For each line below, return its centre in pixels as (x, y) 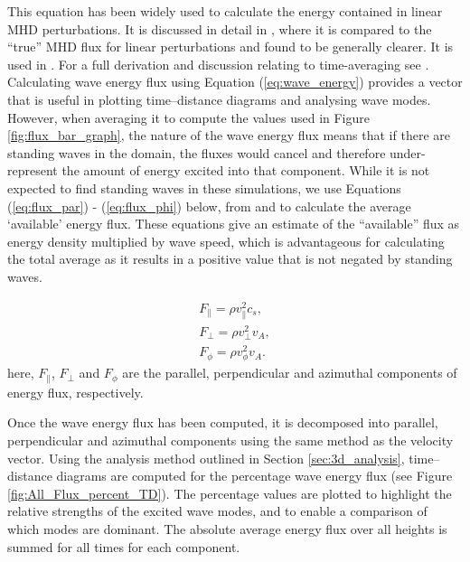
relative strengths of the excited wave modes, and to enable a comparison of (217, 511)
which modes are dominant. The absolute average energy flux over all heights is (227, 528)
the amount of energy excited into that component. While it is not (246, 170)
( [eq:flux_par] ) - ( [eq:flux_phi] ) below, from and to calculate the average (209, 206)
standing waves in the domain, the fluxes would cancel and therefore (197, 152)
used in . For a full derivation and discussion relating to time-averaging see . (218, 64)
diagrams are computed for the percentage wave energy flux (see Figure (254, 476)
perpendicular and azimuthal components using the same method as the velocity (230, 440)
